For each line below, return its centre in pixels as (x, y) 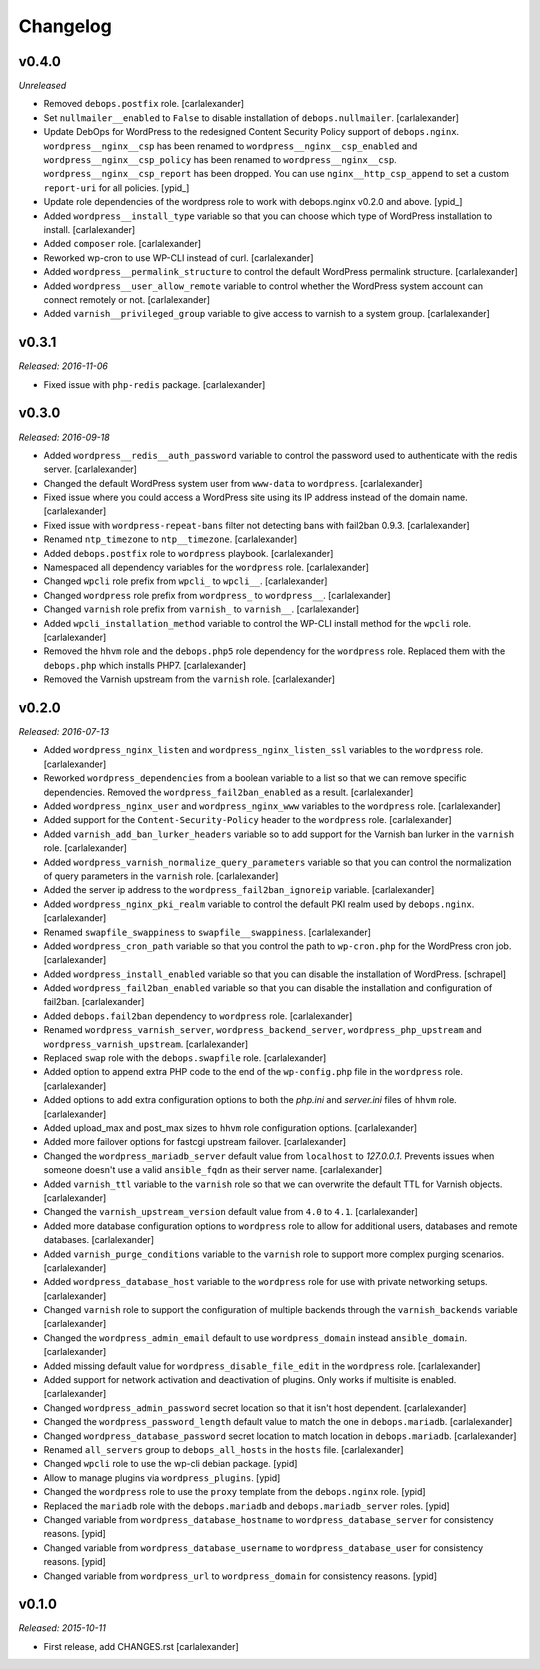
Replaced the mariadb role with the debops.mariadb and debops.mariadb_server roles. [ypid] (246, 1506)
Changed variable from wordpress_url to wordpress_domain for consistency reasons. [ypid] (240, 1576)
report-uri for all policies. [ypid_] (116, 187)
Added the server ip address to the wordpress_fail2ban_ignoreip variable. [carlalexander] (239, 890)
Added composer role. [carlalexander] (122, 244)
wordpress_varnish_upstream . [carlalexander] (146, 1044)
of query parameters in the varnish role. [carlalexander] (161, 876)
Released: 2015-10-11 (62, 1628)
